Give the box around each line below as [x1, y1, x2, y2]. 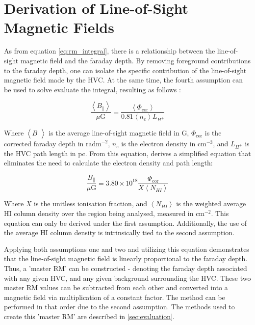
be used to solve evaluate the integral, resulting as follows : [4, 84, 181, 94]
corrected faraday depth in [4, 138, 84, 149]
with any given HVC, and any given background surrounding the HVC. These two [4, 272, 251, 283]
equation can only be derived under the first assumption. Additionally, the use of [4, 217, 247, 228]
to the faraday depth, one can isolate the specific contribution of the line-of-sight [4, 65, 247, 75]
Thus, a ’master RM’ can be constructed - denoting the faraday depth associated [4, 263, 247, 273]
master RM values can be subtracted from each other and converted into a [4, 282, 228, 293]
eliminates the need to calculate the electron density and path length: [4, 158, 213, 168]
